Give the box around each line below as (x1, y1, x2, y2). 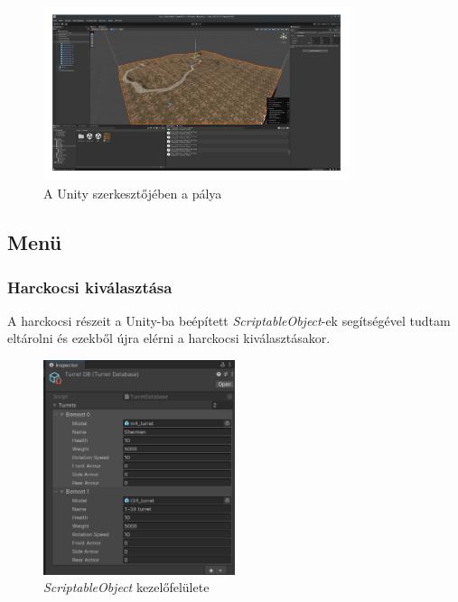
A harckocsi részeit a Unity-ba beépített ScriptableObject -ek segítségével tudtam (7, 310, 451, 329)
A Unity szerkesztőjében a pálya (43, 184, 222, 203)
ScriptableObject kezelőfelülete (43, 578, 210, 597)
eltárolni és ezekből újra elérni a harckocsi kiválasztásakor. (7, 329, 331, 347)
